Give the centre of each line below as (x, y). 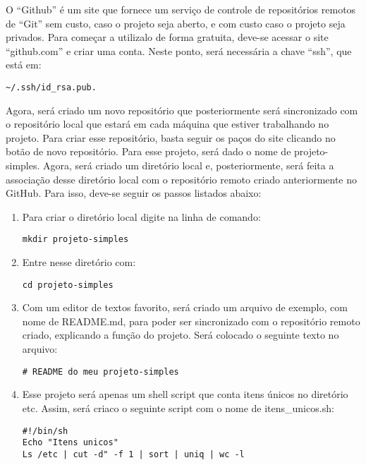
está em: (24, 65)
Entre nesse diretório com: (79, 262)
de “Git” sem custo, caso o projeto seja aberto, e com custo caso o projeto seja (176, 23)
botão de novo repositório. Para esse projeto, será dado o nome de (148, 151)
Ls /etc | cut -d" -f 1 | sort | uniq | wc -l (133, 454)
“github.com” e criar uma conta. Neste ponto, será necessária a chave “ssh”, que (179, 50)
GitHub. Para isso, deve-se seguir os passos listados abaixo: (134, 193)
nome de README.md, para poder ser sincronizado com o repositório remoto (191, 321)
